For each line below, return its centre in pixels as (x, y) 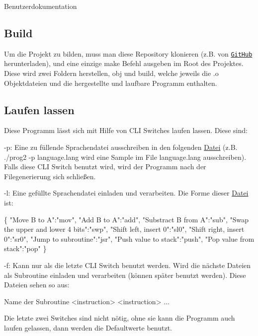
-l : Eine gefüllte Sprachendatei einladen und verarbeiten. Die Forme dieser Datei (126, 193)
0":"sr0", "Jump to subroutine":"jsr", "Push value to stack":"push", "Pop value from (129, 238)
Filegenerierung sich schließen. (50, 176)
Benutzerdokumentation (41, 6)
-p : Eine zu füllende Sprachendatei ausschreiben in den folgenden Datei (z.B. (121, 147)
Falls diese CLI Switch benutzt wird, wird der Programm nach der (105, 167)
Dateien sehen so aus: (37, 285)
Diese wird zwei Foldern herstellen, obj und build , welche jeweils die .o (111, 73)
